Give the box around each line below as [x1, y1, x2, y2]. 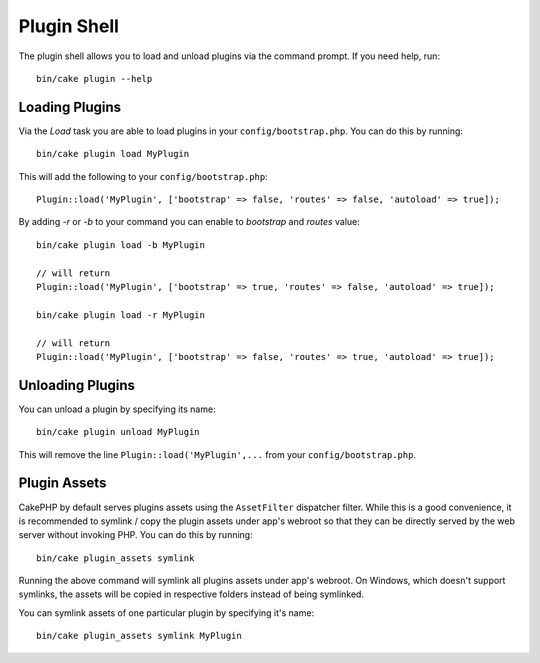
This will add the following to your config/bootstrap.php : [18, 170, 269, 182]
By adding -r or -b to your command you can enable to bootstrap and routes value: [18, 216, 360, 228]
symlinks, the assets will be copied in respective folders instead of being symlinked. [18, 588, 365, 600]
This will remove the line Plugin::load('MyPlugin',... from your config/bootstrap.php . [18, 448, 417, 460]
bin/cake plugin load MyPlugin [36, 148, 190, 160]
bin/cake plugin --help [36, 73, 153, 84]
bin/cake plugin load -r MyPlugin [36, 309, 205, 320]
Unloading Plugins [18, 376, 135, 394]
